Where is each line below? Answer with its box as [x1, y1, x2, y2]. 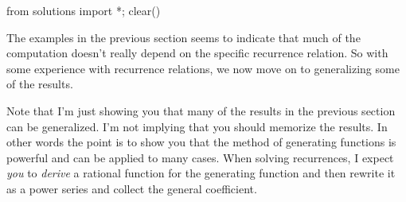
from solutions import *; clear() [6, 2, 161, 18]
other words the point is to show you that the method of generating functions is [6, 134, 396, 150]
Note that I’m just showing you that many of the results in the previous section [6, 102, 396, 118]
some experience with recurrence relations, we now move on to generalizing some [6, 60, 400, 76]
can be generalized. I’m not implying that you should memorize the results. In [6, 118, 388, 134]
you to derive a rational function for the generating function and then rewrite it [6, 165, 396, 181]
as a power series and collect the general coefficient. [6, 180, 257, 196]
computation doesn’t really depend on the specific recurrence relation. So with [6, 45, 388, 61]
